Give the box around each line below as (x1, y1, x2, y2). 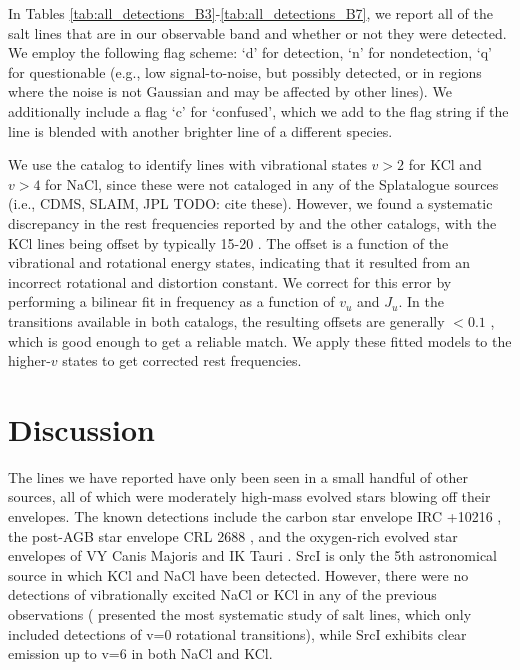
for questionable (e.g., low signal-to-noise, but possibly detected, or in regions (8, 61, 482, 82)
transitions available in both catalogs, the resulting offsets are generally (8, 310, 445, 331)
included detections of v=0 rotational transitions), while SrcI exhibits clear (8, 623, 467, 644)
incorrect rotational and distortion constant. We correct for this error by (8, 271, 452, 292)
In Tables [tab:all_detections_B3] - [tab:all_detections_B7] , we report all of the (8, 3, 493, 23)
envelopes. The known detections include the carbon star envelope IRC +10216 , (8, 506, 502, 526)
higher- (8, 350, 51, 371)
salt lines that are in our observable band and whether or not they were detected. (8, 22, 507, 43)
